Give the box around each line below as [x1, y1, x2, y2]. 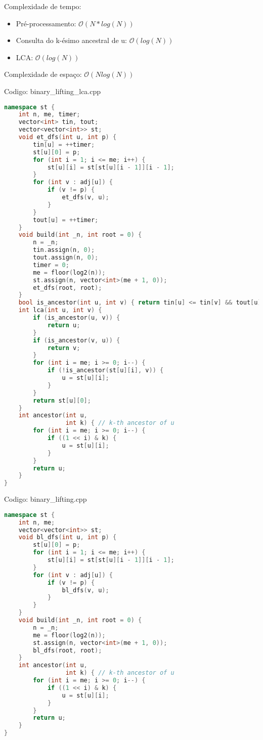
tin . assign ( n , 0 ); [33, 246, 95, 254]
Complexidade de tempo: [4, 1, 81, 11]
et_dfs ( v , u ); [62, 194, 109, 201]
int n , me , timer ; [18, 111, 80, 118]
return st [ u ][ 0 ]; [33, 397, 91, 404]
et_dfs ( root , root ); [33, 284, 102, 291]
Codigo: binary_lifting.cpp [4, 494, 87, 504]
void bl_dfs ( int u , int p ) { [18, 534, 117, 541]
